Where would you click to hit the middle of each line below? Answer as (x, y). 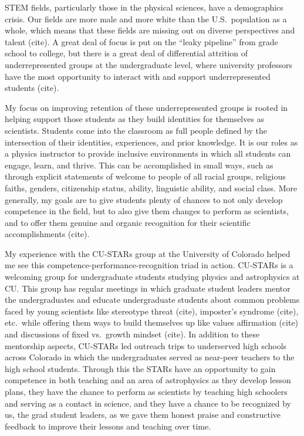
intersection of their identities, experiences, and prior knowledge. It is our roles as (151, 142)
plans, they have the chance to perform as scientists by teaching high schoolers (146, 391)
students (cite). (32, 88)
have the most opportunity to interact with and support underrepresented (138, 76)
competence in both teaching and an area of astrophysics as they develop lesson (148, 380)
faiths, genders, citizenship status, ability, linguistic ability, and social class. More (151, 187)
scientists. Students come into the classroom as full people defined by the (136, 130)
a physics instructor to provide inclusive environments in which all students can (148, 153)
